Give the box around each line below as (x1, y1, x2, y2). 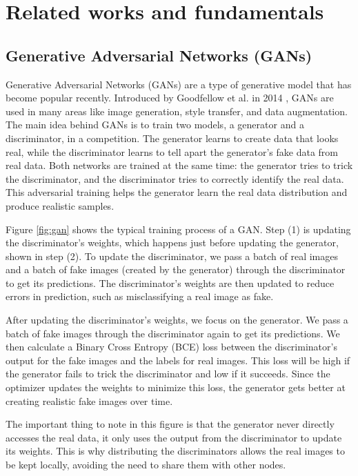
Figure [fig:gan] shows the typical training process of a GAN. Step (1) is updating (6, 221, 351, 236)
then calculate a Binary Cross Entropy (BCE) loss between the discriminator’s (6, 339, 337, 354)
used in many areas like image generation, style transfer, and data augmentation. (6, 103, 348, 118)
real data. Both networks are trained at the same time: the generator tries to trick (6, 158, 353, 172)
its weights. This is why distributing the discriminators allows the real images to (6, 444, 345, 458)
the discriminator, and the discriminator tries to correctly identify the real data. (6, 171, 344, 186)
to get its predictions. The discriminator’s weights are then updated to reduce (6, 275, 335, 290)
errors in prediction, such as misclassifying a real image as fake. (6, 289, 274, 304)
